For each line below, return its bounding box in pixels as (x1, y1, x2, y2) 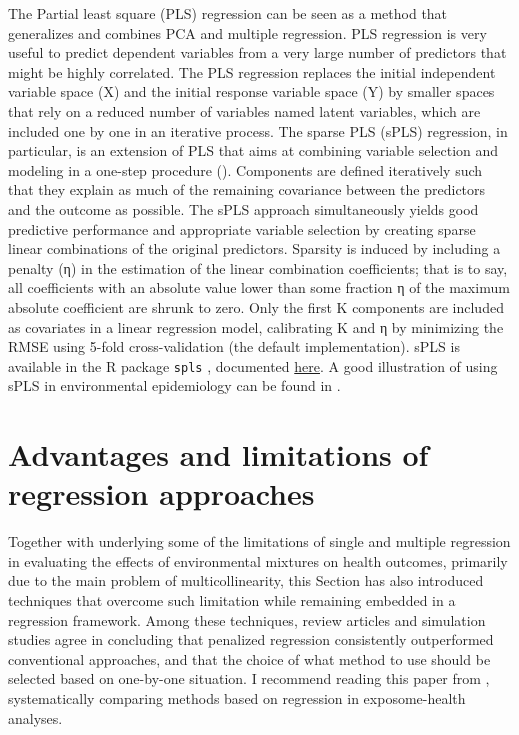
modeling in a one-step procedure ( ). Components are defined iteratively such (8, 159, 483, 180)
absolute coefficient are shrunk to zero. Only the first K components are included (8, 296, 504, 317)
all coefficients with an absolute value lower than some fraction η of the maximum (8, 277, 510, 298)
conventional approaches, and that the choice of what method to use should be (8, 648, 491, 669)
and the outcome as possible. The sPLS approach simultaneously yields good (8, 198, 479, 219)
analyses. (8, 707, 63, 728)
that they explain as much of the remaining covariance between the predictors (8, 179, 486, 200)
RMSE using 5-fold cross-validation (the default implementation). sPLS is (8, 336, 460, 357)
